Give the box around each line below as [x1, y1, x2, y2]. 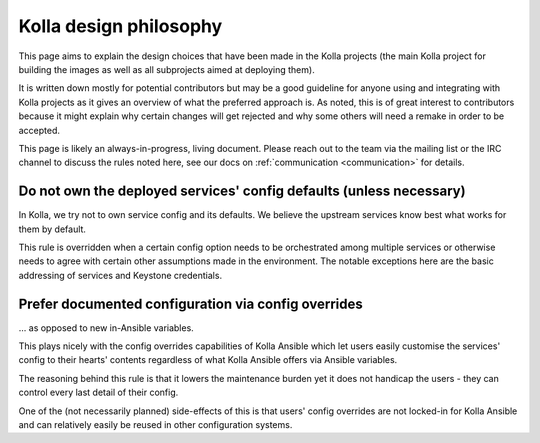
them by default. [18, 223, 87, 235]
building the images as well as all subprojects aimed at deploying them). [18, 63, 315, 75]
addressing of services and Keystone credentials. [18, 269, 223, 281]
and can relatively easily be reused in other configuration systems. [18, 419, 293, 430]
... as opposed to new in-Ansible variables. [18, 321, 194, 334]
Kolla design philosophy [18, 15, 223, 37]
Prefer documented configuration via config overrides [18, 295, 364, 312]
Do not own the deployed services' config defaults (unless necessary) [18, 183, 466, 200]
